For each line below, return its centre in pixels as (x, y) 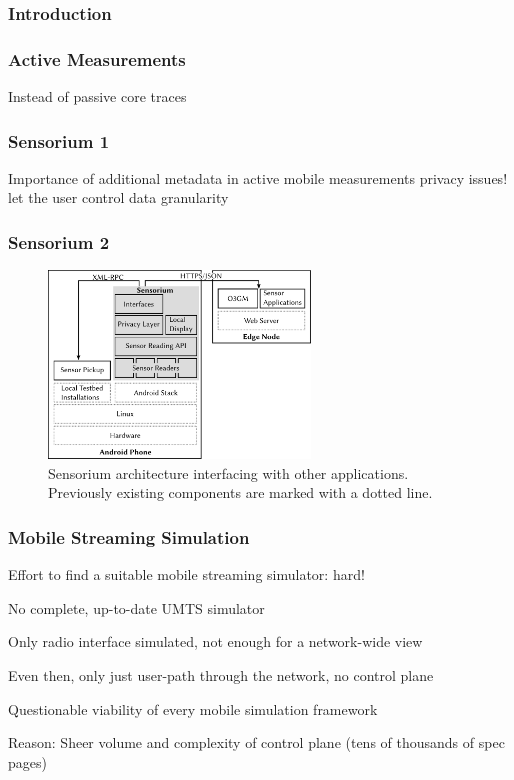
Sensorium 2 (59, 241)
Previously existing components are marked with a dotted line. (240, 492)
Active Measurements (97, 58)
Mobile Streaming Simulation (129, 536)
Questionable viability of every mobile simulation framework (193, 708)
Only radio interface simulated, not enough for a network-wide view (215, 641)
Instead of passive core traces (97, 96)
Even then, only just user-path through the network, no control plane (221, 675)
